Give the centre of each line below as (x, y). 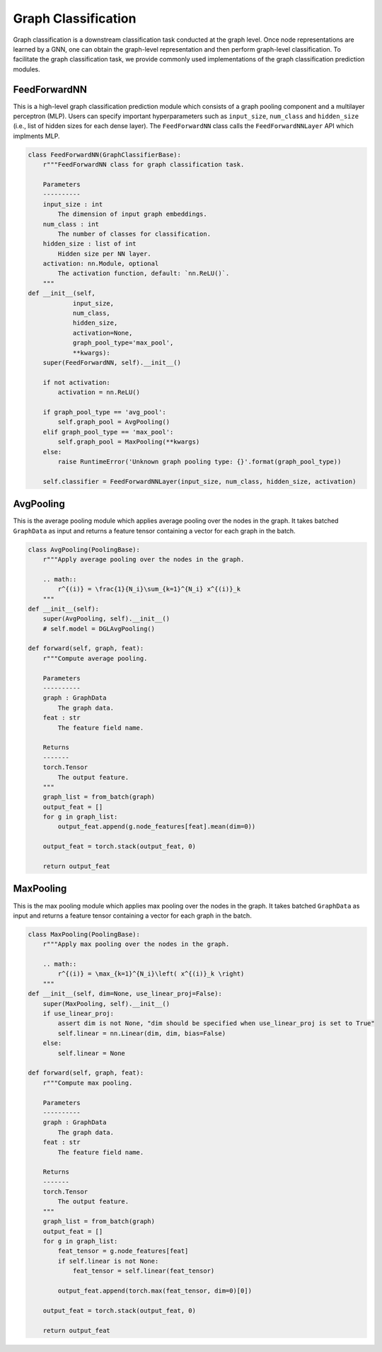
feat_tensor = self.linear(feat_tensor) (144, 1271)
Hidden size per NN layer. (104, 254)
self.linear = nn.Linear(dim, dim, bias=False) (142, 1033)
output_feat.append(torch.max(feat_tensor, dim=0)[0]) (155, 1290)
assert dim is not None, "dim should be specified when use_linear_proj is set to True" (216, 1023)
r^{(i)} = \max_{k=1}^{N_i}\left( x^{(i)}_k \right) (151, 974)
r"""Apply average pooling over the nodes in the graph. (144, 559)
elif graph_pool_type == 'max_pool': (108, 432)
